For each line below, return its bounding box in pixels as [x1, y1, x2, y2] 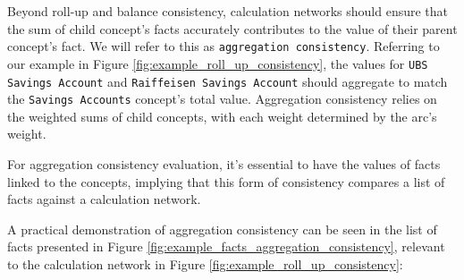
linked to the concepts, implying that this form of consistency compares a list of [7, 172, 445, 191]
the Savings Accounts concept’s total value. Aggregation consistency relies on [7, 89, 437, 108]
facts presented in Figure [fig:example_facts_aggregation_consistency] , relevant [7, 237, 445, 256]
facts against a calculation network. [7, 190, 201, 208]
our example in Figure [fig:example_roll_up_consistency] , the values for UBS [7, 54, 428, 72]
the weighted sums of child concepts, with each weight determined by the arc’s [7, 106, 437, 125]
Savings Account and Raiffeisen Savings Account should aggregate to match [7, 72, 448, 90]
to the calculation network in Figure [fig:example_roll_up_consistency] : [7, 254, 403, 273]
